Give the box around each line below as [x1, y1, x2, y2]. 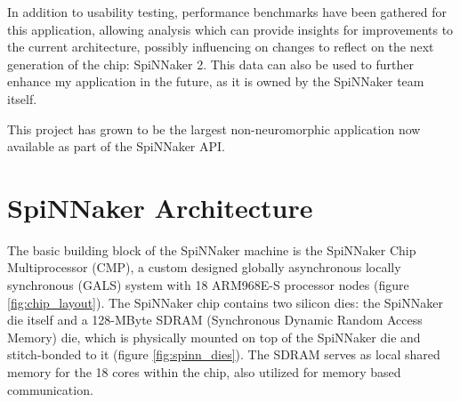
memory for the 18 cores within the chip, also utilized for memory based [7, 363, 401, 382]
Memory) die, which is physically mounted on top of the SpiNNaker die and [7, 327, 421, 346]
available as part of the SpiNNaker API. [7, 137, 225, 156]
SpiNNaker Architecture [7, 189, 313, 225]
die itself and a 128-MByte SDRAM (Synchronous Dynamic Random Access [7, 310, 423, 329]
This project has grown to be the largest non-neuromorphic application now [7, 119, 421, 138]
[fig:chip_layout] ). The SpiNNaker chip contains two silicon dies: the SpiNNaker [7, 293, 443, 311]
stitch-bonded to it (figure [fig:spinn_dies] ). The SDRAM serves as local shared [7, 345, 440, 364]
